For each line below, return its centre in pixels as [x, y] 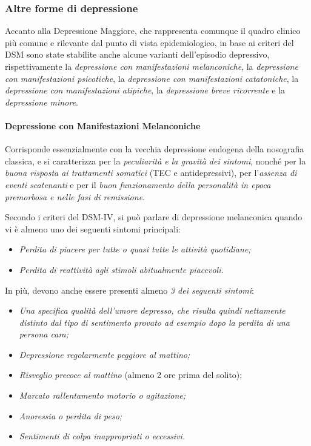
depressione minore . [42, 102]
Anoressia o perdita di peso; [71, 415]
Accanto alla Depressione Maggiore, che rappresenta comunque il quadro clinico [153, 31]
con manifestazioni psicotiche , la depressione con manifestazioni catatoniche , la [152, 78]
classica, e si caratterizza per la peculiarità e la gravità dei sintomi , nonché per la [155, 160]
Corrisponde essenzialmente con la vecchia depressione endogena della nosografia [155, 149]
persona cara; [44, 334]
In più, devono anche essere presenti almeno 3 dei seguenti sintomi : [129, 290]
